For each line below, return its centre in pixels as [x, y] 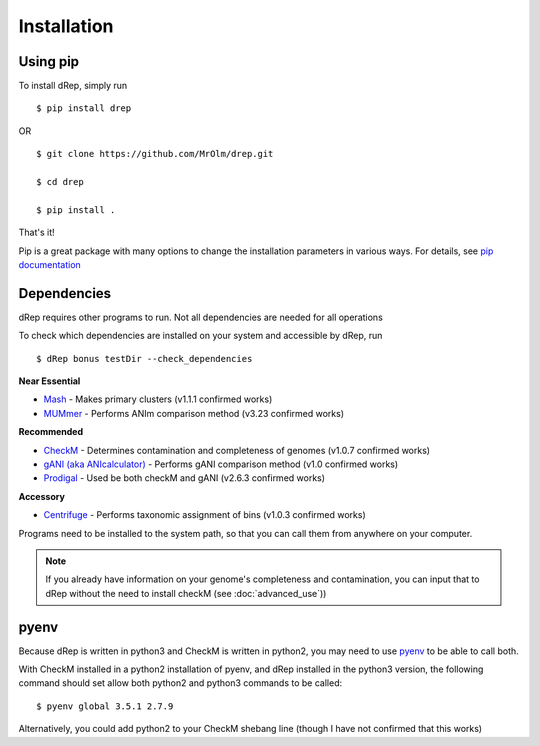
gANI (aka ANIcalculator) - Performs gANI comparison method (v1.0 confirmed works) [221, 464]
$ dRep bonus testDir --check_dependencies [144, 358]
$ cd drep [60, 182]
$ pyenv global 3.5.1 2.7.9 [105, 706]
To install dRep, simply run [73, 86]
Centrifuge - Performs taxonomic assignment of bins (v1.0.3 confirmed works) [204, 515]
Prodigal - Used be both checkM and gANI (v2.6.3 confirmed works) [184, 478]
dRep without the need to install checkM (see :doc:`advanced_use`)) [186, 593]
